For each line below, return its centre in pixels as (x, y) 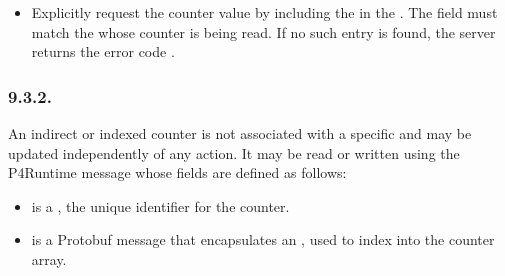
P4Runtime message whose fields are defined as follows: (177, 172)
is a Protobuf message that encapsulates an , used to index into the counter (263, 239)
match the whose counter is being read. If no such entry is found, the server (263, 31)
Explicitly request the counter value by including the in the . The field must (264, 12)
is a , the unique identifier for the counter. (160, 205)
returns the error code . (103, 51)
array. (49, 258)
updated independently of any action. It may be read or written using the (234, 152)
